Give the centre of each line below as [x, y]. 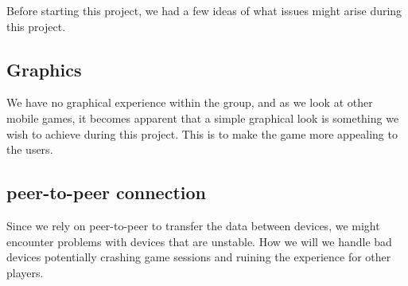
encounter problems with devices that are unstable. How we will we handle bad [199, 241]
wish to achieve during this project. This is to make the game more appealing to [202, 133]
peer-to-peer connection [106, 192]
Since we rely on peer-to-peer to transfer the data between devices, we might [193, 225]
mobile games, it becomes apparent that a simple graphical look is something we [203, 118]
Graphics [44, 69]
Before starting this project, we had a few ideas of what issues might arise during [204, 10]
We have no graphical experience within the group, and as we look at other [190, 102]
